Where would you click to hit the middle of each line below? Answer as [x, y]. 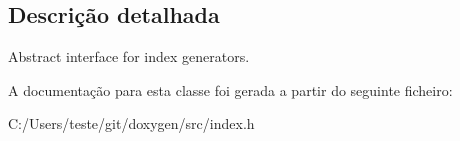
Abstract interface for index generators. [129, 56]
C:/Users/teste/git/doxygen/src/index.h [131, 123]
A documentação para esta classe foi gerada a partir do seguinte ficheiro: [230, 89]
